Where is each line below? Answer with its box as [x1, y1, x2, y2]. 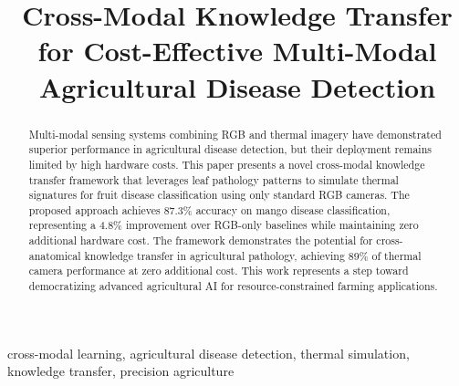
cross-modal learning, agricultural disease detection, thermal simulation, [7, 343, 410, 362]
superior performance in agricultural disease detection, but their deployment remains [28, 141, 432, 157]
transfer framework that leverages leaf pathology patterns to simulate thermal [28, 172, 399, 187]
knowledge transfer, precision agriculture [7, 361, 235, 381]
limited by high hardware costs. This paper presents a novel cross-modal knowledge [28, 156, 425, 172]
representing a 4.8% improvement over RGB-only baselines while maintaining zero [28, 217, 419, 233]
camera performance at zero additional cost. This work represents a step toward [28, 263, 409, 278]
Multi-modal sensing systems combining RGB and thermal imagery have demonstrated [28, 126, 442, 141]
